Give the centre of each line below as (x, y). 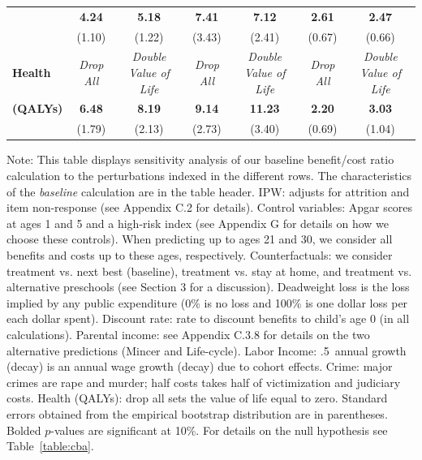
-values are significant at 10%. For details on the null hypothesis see (219, 430)
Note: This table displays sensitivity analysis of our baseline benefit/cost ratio (200, 159)
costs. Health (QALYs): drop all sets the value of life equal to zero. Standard (197, 398)
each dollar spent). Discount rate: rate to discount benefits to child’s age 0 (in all (208, 318)
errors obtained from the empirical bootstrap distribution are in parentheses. (197, 413)
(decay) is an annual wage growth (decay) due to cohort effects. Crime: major (200, 366)
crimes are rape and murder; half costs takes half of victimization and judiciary (204, 382)
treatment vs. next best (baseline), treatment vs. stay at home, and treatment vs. (209, 271)
